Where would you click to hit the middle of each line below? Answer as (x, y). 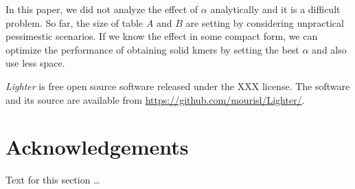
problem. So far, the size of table (75, 22)
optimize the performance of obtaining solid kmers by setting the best (152, 49)
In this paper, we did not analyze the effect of (102, 9)
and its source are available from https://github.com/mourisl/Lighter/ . (155, 99)
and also (329, 49)
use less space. (35, 63)
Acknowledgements (97, 147)
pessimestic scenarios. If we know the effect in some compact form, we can (162, 36)
